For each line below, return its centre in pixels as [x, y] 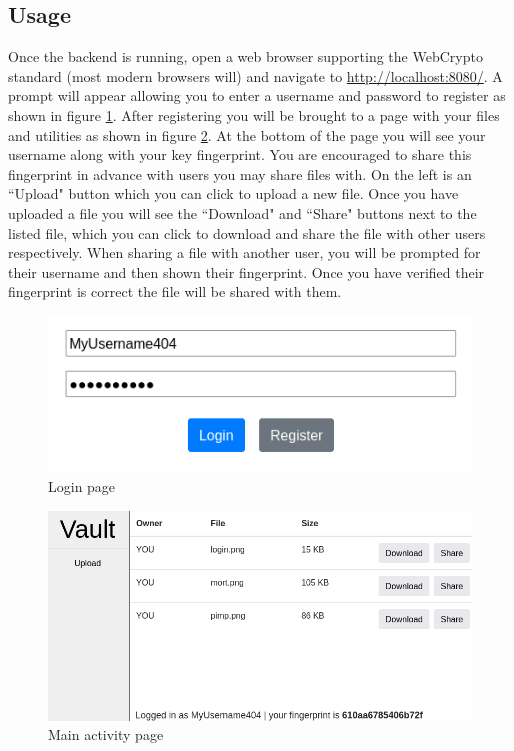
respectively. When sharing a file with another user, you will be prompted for [244, 252]
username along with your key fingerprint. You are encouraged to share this [240, 154]
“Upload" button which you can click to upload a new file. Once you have [233, 193]
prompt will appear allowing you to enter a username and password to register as [257, 95]
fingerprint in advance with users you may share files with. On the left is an [240, 173]
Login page [82, 486]
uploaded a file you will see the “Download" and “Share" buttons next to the [242, 212]
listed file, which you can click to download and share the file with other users [247, 232]
